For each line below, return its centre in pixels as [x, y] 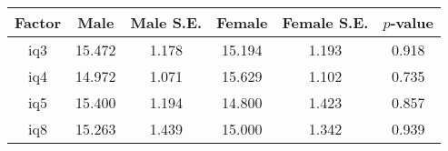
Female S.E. [325, 22]
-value [412, 22]
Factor [38, 22]
